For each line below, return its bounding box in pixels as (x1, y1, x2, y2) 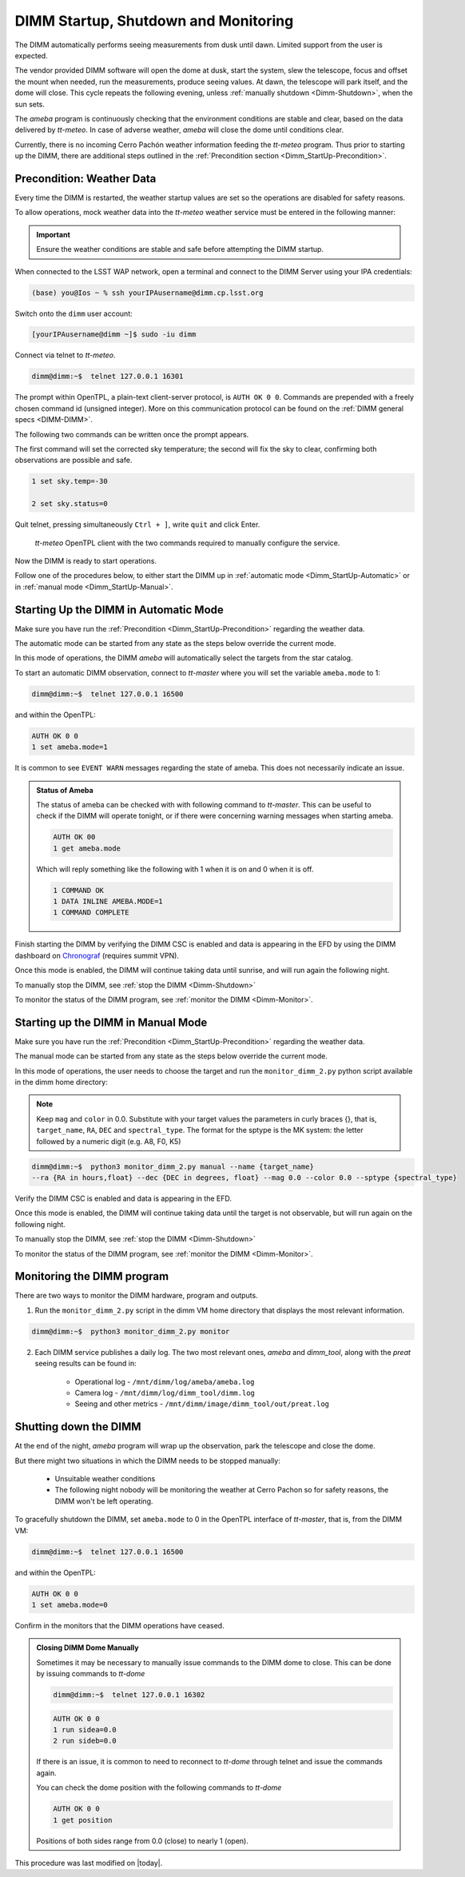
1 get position (53, 1815, 113, 1824)
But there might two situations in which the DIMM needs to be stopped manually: (14, 1456, 281, 1465)
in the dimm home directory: (14, 1078, 108, 1087)
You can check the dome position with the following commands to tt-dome (36, 1783, 282, 1792)
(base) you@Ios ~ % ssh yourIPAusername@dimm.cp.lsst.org (31, 288, 264, 297)
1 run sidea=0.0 (53, 1725, 117, 1735)
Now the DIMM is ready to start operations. (14, 556, 157, 565)
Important (36, 229, 71, 239)
